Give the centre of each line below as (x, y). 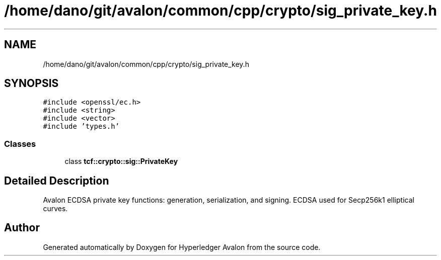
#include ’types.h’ (81, 126)
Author (22, 228)
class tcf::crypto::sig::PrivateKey (121, 161)
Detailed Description (57, 181)
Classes (20, 144)
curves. (55, 209)
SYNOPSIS (31, 83)
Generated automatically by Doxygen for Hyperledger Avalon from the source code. (182, 247)
